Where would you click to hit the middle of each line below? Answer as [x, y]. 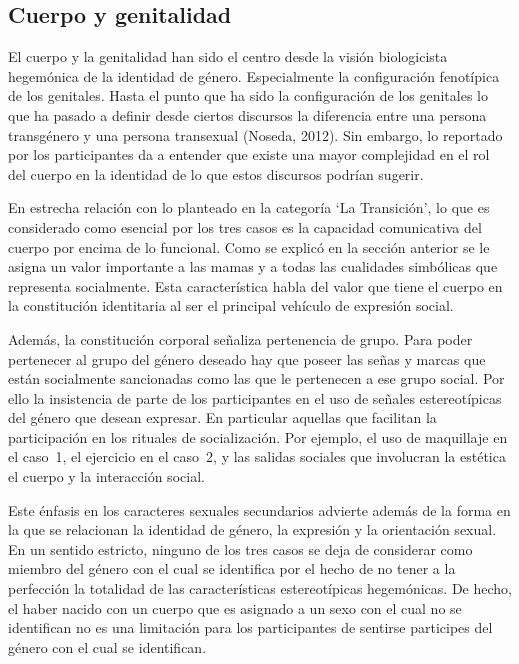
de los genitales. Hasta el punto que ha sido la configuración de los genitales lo [248, 95]
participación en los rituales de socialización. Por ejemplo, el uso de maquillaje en [258, 436]
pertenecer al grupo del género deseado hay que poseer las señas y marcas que [247, 358]
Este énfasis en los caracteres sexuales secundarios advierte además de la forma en [259, 509]
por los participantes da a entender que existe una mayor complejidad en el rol [249, 154]
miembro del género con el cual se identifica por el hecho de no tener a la [232, 568]
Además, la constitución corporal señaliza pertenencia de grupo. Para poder [240, 338]
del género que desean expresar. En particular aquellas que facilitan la [222, 417]
